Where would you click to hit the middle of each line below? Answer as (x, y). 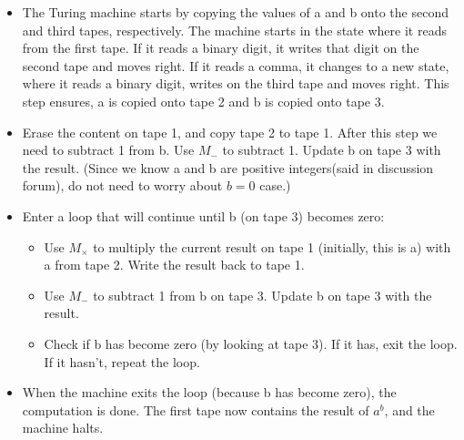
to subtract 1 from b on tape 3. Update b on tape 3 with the (262, 295)
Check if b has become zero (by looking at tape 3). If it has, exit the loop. (251, 343)
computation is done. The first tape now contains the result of (196, 409)
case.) (275, 185)
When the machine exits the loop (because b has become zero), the (209, 392)
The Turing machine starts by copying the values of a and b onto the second (235, 12)
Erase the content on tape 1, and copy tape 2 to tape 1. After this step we (230, 132)
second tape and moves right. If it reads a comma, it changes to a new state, (236, 65)
